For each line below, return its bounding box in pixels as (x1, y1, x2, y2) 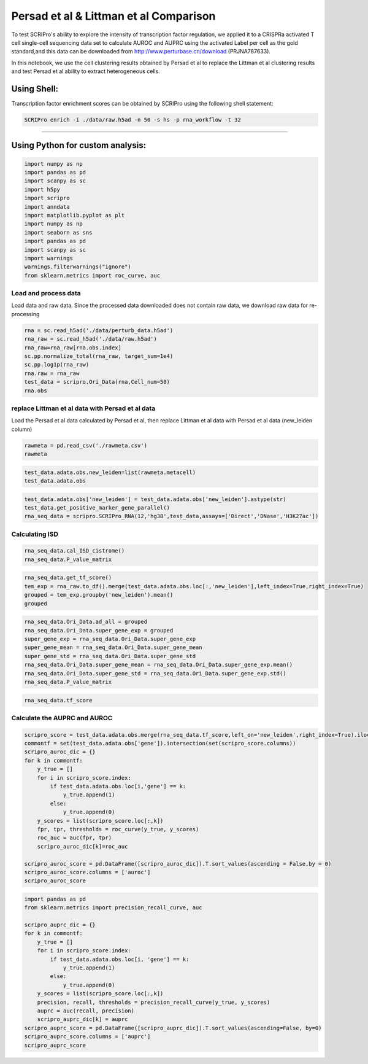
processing (11, 310, 40, 317)
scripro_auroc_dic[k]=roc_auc (37, 843, 128, 850)
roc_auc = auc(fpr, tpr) (37, 834, 112, 841)
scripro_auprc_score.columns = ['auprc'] (24, 1033, 151, 1040)
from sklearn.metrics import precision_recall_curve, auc (24, 904, 202, 911)
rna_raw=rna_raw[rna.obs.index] (24, 344, 122, 351)
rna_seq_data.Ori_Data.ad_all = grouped (24, 618, 147, 626)
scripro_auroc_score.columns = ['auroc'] (24, 869, 151, 876)
